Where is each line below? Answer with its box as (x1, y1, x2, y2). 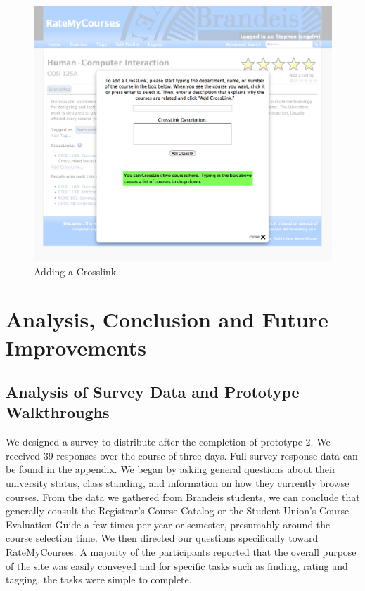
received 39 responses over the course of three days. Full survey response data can (6, 448, 358, 462)
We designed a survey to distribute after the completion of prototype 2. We (6, 434, 331, 449)
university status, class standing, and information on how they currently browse (6, 476, 350, 491)
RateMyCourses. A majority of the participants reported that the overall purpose (6, 545, 357, 559)
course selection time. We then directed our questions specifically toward (6, 531, 319, 545)
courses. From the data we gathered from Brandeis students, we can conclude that (6, 489, 360, 504)
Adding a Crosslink (34, 264, 117, 278)
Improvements (6, 332, 147, 361)
